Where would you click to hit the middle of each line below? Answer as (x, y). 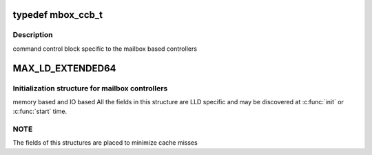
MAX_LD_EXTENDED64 (64, 68)
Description (33, 35)
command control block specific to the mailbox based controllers (105, 49)
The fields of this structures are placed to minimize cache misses (105, 143)
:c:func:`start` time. (40, 111)
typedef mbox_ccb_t (58, 15)
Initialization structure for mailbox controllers (90, 88)
